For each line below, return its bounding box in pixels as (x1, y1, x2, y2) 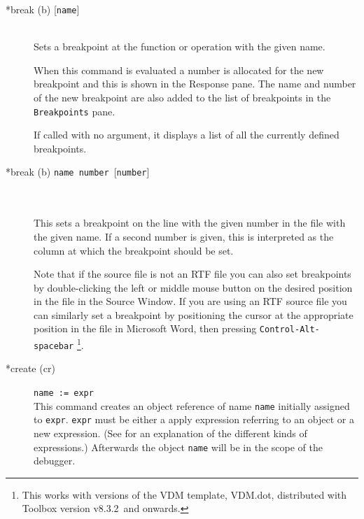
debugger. (34, 453, 76, 468)
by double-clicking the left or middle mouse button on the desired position (34, 280, 353, 294)
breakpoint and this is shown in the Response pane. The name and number (34, 76, 356, 91)
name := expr (34, 388, 94, 399)
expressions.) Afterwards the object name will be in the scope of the (34, 439, 323, 454)
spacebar (34, 341, 74, 351)
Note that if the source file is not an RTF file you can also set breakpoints (34, 266, 351, 281)
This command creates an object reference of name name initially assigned (34, 398, 350, 413)
